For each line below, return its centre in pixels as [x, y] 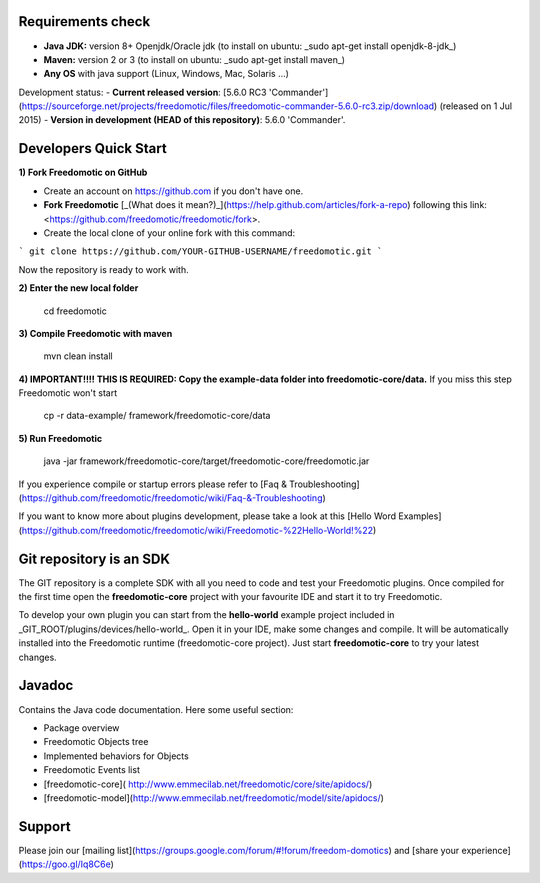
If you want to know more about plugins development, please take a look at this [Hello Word [207, 516]
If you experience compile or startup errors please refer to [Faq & [152, 484]
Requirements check [84, 21]
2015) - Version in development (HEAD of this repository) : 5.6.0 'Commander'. [182, 120]
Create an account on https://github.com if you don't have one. [173, 191]
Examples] [420, 516]
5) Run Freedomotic [60, 438]
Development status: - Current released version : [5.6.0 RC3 [142, 92]
